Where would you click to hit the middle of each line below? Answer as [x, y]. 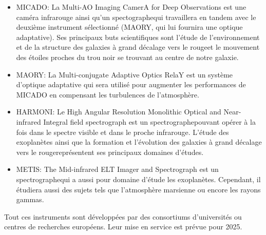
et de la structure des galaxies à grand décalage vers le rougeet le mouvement [138, 47]
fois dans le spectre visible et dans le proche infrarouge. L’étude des [122, 132]
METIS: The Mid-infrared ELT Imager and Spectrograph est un [117, 169]
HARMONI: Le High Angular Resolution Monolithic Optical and [119, 112]
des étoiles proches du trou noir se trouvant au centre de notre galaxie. [127, 57]
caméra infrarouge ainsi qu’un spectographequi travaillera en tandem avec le [136, 17]
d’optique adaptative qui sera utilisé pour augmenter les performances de [131, 84]
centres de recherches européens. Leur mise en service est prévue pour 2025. [123, 227]
